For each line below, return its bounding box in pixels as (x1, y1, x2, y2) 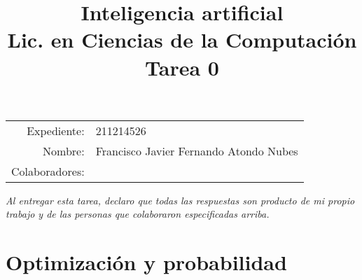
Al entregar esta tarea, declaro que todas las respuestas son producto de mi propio (6, 192, 355, 207)
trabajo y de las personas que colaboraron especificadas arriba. (6, 206, 270, 221)
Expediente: (27, 122, 85, 139)
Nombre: (43, 142, 85, 159)
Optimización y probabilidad (6, 248, 287, 276)
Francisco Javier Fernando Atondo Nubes (95, 142, 298, 159)
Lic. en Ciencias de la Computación (7, 25, 357, 54)
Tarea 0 (145, 52, 219, 81)
